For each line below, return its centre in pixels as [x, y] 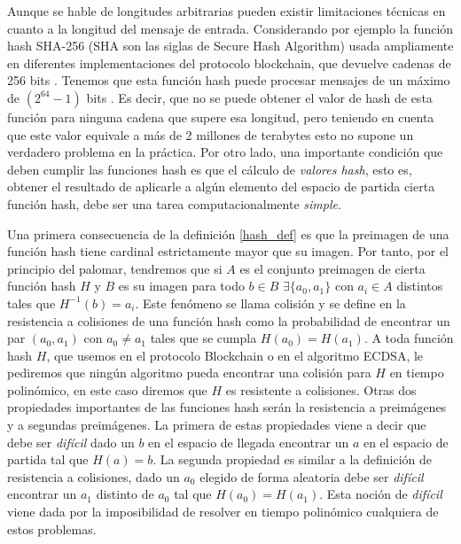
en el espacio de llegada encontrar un [249, 442]
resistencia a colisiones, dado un [94, 476]
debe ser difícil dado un [71, 442]
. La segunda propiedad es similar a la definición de [293, 459]
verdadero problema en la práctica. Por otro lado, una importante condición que [225, 152]
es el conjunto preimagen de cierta [332, 268]
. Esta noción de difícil [381, 494]
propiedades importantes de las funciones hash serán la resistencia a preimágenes [227, 407]
